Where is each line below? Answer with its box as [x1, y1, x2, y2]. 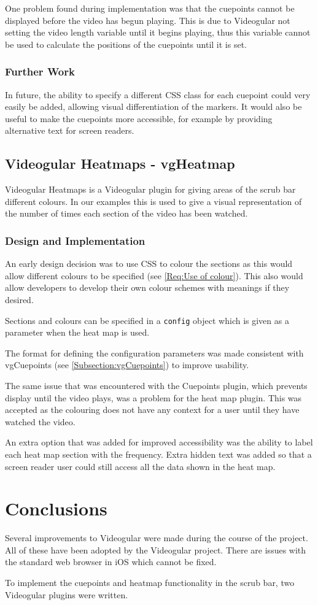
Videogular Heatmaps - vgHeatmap [5, 154, 235, 173]
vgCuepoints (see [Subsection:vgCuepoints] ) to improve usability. [5, 358, 249, 371]
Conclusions [5, 496, 107, 521]
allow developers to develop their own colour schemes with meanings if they [5, 281, 290, 294]
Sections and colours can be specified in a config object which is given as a [5, 314, 289, 326]
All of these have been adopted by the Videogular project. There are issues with [5, 543, 306, 556]
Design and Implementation [5, 233, 145, 248]
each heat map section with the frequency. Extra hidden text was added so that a [5, 447, 312, 460]
